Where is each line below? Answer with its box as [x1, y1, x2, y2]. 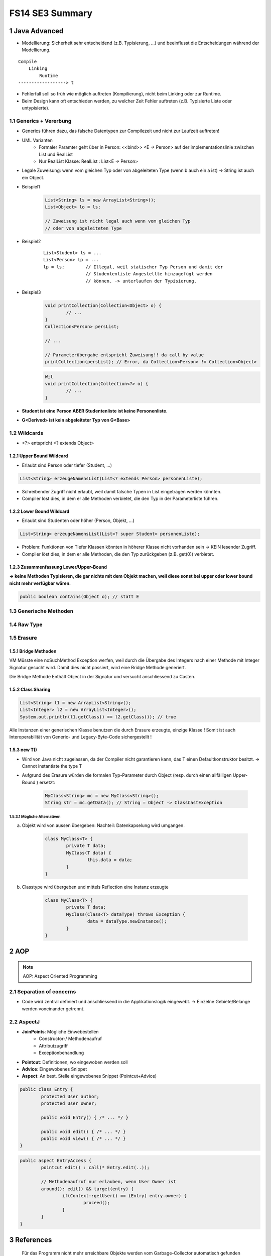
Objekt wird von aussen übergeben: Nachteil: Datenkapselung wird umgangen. [22, 822, 185, 828]
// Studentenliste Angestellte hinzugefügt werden [85, 271, 213, 277]
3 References [9, 1235, 52, 1244]
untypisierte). [22, 105, 50, 111]
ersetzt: [39, 779, 55, 785]
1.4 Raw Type [9, 621, 43, 628]
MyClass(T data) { [66, 850, 111, 856]
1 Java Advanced [9, 27, 64, 35]
